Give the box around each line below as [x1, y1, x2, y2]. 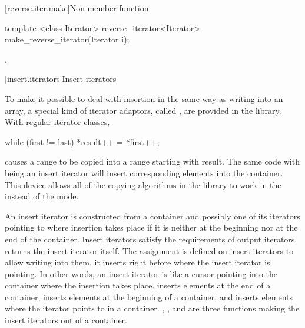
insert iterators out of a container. [5, 314, 127, 326]
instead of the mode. [5, 190, 79, 202]
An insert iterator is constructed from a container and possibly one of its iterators [5, 209, 300, 222]
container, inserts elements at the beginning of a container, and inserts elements [5, 290, 293, 303]
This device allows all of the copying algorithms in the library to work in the [5, 178, 281, 191]
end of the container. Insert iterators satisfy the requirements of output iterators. [5, 232, 297, 245]
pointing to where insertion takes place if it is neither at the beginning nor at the [5, 221, 298, 234]
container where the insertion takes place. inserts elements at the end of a [5, 279, 271, 291]
